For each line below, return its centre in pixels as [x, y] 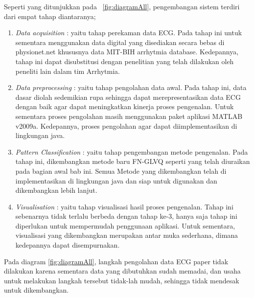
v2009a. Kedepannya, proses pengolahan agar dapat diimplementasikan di [126, 126]
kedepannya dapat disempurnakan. [68, 245]
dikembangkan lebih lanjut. [56, 190]
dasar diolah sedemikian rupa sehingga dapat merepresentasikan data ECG [128, 97]
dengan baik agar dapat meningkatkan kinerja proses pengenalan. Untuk [125, 106]
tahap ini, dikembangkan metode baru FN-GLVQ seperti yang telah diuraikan [133, 161]
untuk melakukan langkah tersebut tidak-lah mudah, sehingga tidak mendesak [122, 280]
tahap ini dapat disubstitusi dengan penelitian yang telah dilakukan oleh [125, 61]
